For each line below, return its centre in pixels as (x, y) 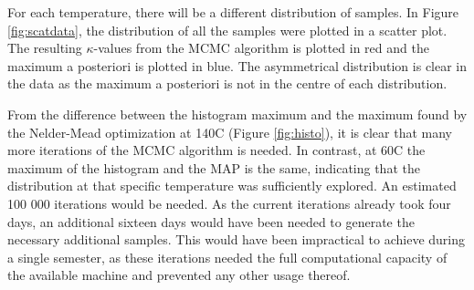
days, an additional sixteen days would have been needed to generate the (211, 221)
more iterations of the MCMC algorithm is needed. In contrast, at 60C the (216, 150)
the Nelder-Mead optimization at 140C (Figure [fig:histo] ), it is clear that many (230, 132)
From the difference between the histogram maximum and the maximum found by (237, 114)
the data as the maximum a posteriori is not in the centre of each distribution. (227, 83)
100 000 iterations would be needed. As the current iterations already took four (229, 203)
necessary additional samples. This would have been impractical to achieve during (236, 239)
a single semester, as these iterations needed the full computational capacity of (227, 257)
